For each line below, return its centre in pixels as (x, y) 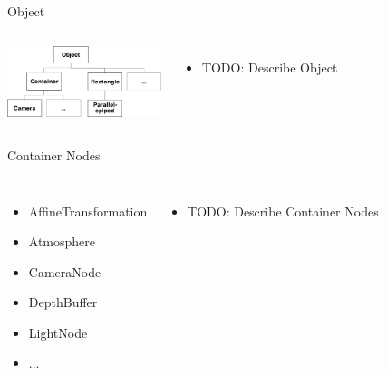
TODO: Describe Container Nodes (283, 211)
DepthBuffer (63, 302)
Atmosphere (62, 241)
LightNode (58, 332)
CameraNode (65, 271)
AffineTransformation (88, 211)
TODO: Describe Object (270, 67)
